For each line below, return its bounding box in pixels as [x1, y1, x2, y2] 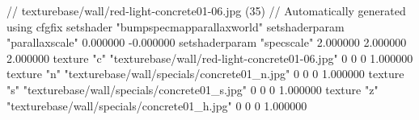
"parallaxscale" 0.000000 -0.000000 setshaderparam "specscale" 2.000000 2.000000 [6, 34, 407, 51]
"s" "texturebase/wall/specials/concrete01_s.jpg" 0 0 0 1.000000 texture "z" [6, 81, 379, 97]
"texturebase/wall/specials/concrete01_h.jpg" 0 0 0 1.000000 [6, 97, 307, 114]
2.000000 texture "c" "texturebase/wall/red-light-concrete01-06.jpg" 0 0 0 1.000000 [6, 49, 413, 66]
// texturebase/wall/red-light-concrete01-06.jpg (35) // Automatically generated [6, 2, 406, 19]
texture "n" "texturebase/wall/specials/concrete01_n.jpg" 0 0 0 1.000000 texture [6, 65, 404, 82]
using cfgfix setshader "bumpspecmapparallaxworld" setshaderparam [6, 18, 345, 35]
